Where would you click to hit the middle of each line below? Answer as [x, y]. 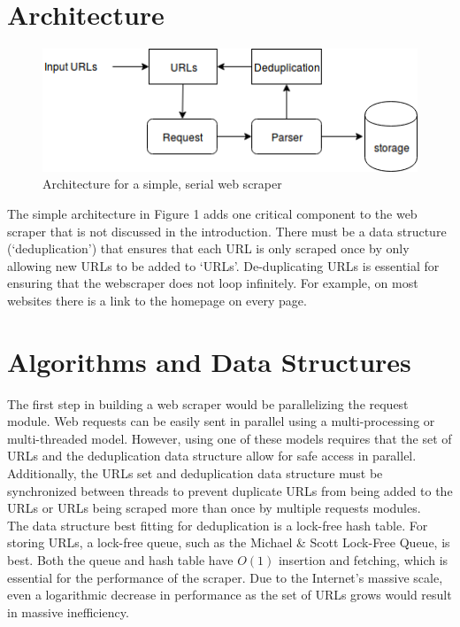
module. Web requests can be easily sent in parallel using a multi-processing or [221, 421]
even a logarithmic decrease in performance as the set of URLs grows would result [230, 595]
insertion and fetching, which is [363, 560]
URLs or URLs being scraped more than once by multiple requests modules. [214, 508]
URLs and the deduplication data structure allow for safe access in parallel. [212, 456]
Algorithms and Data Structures [209, 361]
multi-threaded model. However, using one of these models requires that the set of [230, 438]
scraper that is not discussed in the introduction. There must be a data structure [227, 231]
